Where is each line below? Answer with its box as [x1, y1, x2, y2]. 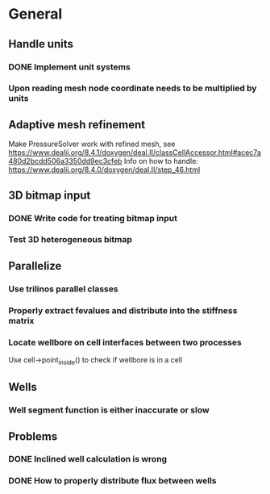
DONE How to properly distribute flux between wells [8, 475, 217, 487]
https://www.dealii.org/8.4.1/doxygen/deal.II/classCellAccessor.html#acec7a [8, 148, 262, 157]
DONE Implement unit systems [8, 61, 131, 73]
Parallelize [8, 259, 62, 273]
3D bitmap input [8, 188, 91, 202]
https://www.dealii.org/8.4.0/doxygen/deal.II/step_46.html [8, 165, 201, 174]
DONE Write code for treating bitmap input [8, 212, 177, 224]
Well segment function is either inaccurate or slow [8, 404, 210, 416]
